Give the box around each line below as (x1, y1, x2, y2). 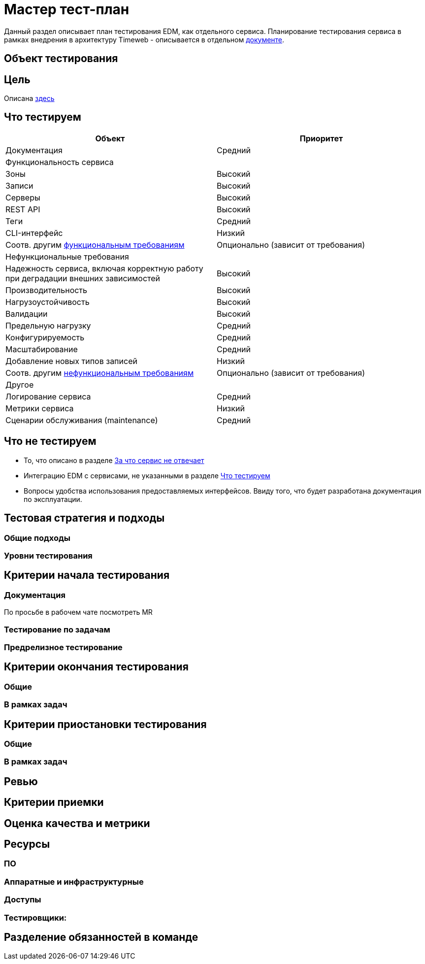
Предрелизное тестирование (4, 642, 123, 652)
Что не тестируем (4, 435, 97, 448)
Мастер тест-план (4, 1, 130, 18)
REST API (5, 204, 40, 214)
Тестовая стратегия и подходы (4, 512, 165, 525)
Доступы (4, 895, 41, 905)
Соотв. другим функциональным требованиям (5, 239, 185, 250)
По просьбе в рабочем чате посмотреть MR (4, 608, 153, 617)
